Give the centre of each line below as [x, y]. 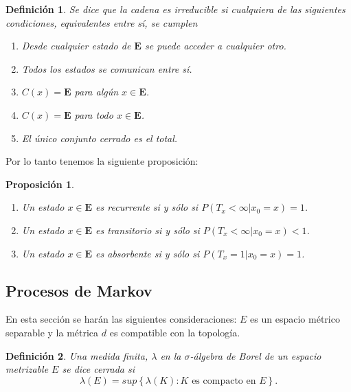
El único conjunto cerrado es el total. [100, 138]
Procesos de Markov [79, 290]
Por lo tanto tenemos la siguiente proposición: [102, 161]
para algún [97, 92]
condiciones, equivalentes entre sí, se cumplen [102, 22]
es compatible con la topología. [175, 332]
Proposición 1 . [40, 184]
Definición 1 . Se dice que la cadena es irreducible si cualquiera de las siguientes [175, 9]
